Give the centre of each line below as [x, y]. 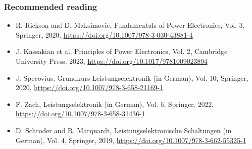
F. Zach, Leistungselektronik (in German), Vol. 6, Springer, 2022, [115, 104]
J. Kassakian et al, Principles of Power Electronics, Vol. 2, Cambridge [122, 51]
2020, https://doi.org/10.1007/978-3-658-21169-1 [89, 87]
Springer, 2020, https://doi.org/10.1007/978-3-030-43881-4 [104, 34]
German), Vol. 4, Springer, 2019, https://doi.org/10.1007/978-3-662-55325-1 [131, 140]
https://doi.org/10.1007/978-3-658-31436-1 [80, 114]
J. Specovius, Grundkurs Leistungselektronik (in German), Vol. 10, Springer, [132, 77]
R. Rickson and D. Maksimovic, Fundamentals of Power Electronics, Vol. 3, [130, 25]
